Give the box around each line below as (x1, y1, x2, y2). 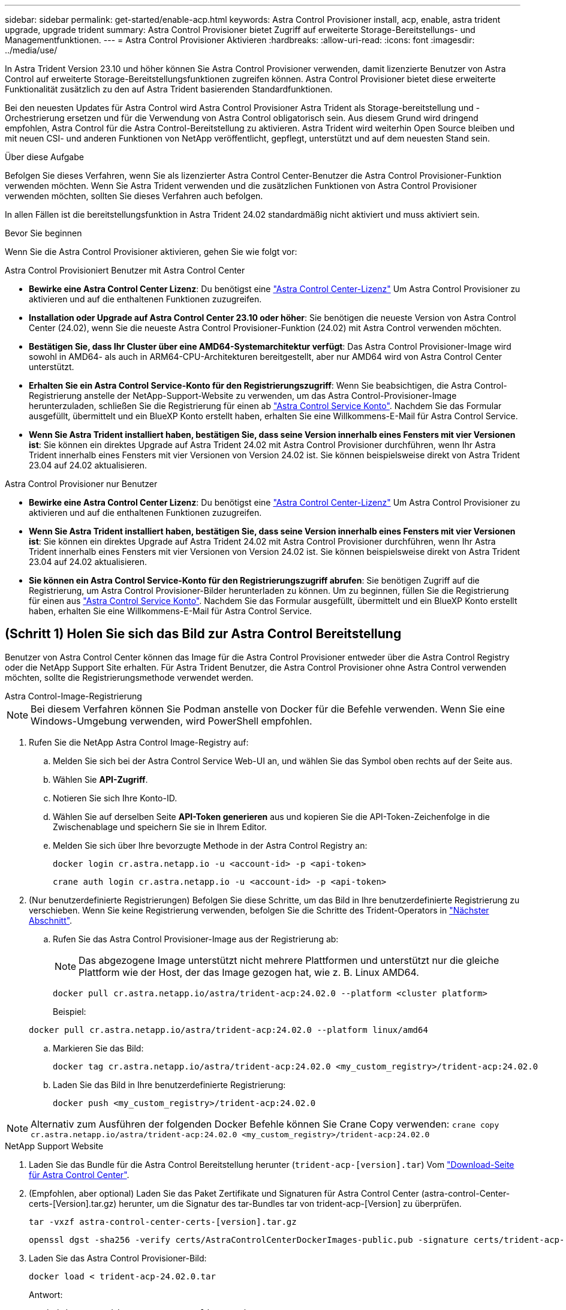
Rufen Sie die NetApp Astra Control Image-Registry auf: (29, 737, 249, 747)
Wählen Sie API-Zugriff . (53, 774, 148, 785)
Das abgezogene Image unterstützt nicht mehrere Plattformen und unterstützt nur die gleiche (79, 954, 499, 966)
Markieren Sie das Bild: (53, 1042, 144, 1053)
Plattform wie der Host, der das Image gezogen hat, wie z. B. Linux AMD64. (79, 966, 419, 978)
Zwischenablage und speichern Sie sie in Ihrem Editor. (53, 821, 267, 832)
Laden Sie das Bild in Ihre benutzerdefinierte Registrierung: (53, 1079, 286, 1090)
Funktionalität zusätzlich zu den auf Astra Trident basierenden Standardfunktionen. (5, 84, 333, 94)
